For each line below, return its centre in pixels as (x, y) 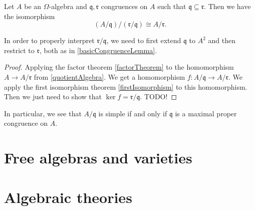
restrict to (19, 50)
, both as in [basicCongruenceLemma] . (98, 50)
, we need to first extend (144, 40)
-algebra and (68, 6)
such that (172, 6)
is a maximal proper (206, 113)
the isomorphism (30, 16)
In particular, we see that (43, 113)
